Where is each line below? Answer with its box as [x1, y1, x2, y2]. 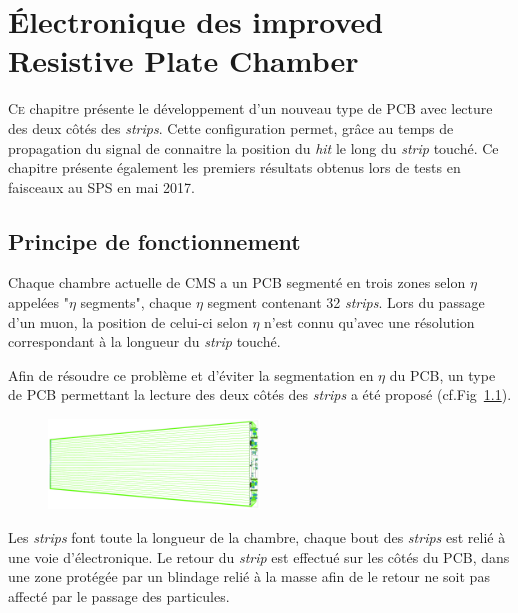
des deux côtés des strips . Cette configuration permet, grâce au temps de [8, 117, 454, 138]
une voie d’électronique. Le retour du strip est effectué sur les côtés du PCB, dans [8, 546, 510, 567]
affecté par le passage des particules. [8, 585, 230, 606]
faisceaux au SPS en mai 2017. [8, 176, 195, 197]
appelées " [8, 292, 69, 313]
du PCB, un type [389, 364, 496, 385]
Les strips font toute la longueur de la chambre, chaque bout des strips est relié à [8, 526, 506, 547]
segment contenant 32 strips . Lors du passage [207, 292, 485, 313]
